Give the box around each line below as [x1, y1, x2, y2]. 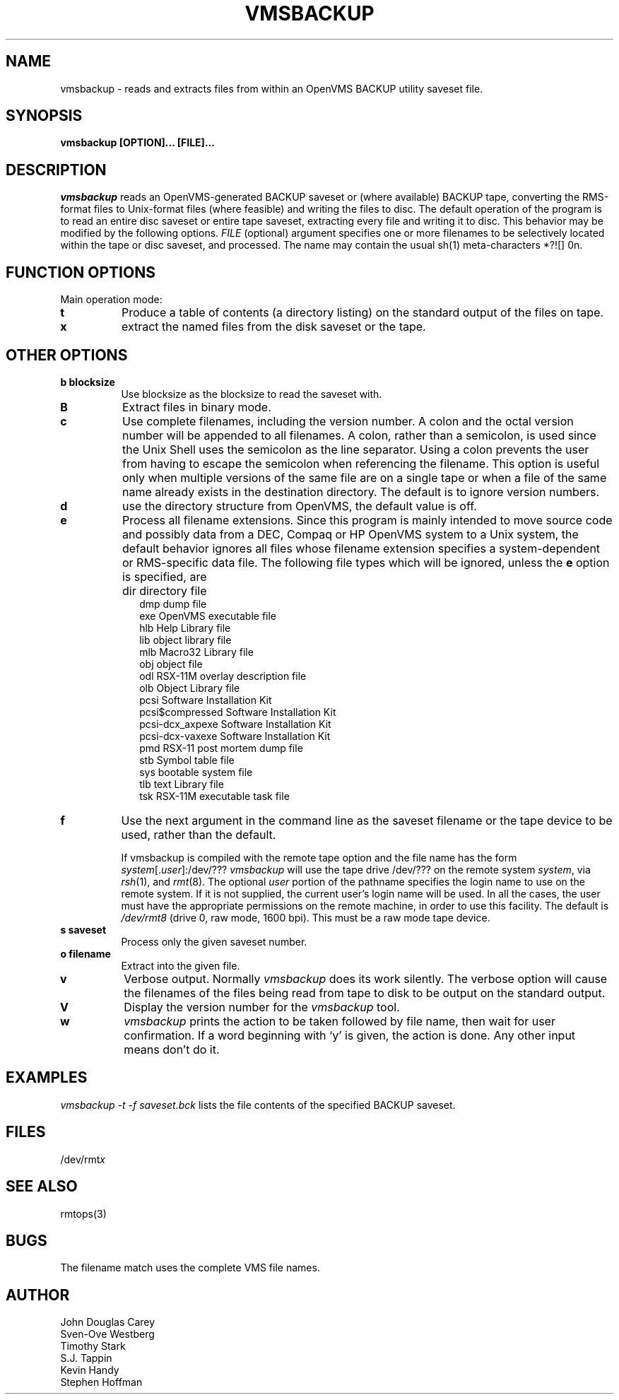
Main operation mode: [60, 293, 163, 306]
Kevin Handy [60, 1364, 119, 1377]
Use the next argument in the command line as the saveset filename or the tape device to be [121, 813, 613, 828]
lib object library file [139, 633, 232, 646]
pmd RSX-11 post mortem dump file [139, 741, 303, 754]
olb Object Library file [139, 681, 240, 694]
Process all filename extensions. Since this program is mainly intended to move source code [122, 512, 613, 527]
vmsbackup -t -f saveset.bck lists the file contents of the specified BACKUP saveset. [60, 1098, 456, 1111]
